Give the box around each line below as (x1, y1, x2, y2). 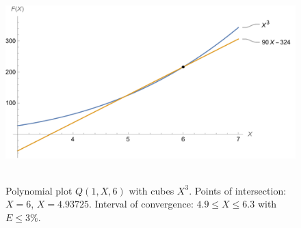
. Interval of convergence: (88, 197, 194, 211)
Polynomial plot (5, 183, 73, 197)
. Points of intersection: (189, 183, 287, 197)
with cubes (129, 183, 174, 197)
